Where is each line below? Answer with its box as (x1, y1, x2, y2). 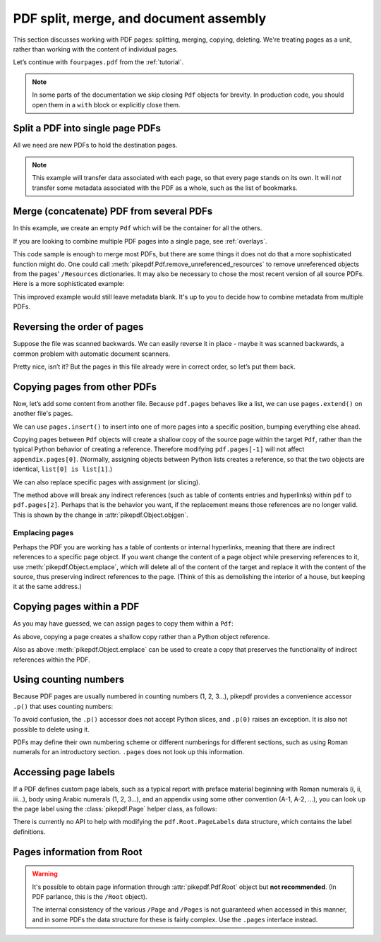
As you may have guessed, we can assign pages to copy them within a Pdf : (13, 619, 234, 628)
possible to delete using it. (13, 725, 90, 734)
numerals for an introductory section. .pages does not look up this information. (13, 748, 245, 756)
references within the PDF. (13, 655, 91, 664)
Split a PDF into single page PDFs (13, 122, 162, 134)
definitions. (13, 827, 46, 836)
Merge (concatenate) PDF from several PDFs (13, 205, 213, 217)
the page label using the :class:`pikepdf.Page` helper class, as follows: (13, 805, 217, 813)
